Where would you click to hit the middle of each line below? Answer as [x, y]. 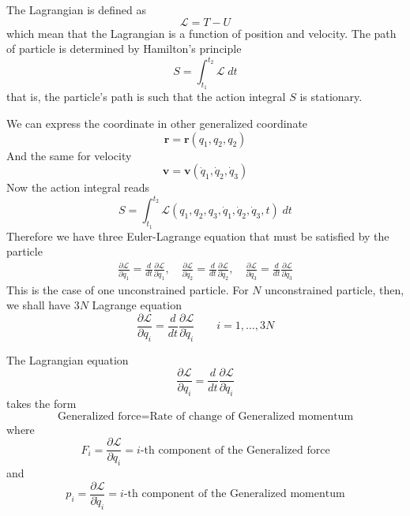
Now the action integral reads [78, 187]
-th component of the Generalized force [235, 450]
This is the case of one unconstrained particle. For [128, 289]
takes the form [41, 404]
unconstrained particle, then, [335, 289]
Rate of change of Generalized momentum [252, 416]
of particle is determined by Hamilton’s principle [124, 49]
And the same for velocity [69, 155]
